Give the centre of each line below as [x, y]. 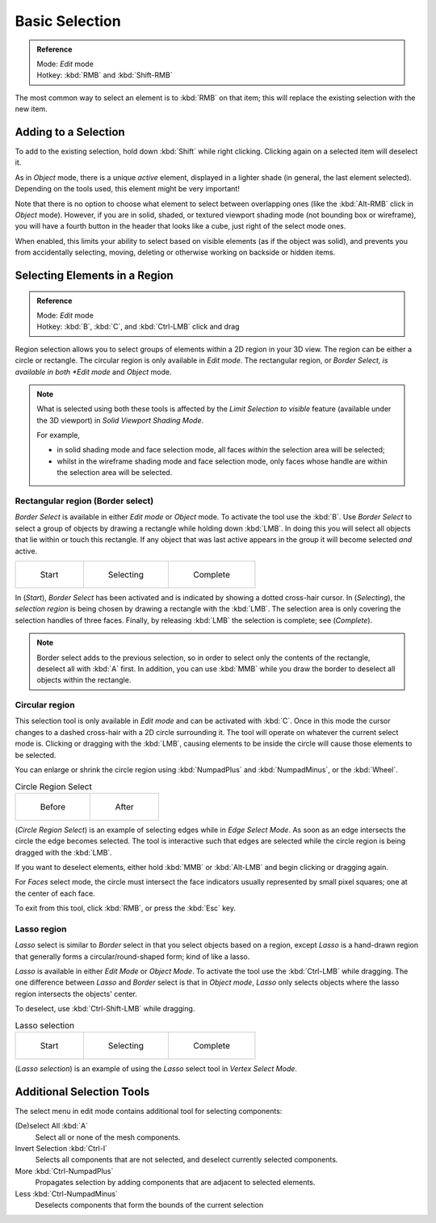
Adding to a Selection [70, 132]
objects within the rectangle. [84, 680]
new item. [31, 109]
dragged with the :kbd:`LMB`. [63, 852]
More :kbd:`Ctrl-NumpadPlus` [64, 1170]
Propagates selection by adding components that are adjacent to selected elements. [175, 1183]
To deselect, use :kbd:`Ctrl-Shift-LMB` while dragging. [105, 1009]
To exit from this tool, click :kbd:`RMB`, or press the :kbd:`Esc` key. [126, 908]
